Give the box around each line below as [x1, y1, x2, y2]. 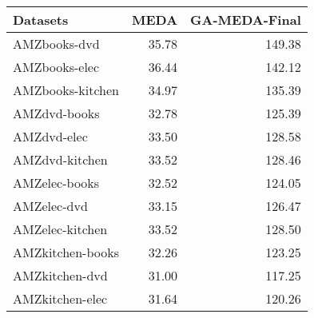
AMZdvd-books [13, 104, 100, 122]
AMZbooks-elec [13, 58, 100, 76]
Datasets [13, 10, 69, 29]
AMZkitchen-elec [13, 289, 108, 308]
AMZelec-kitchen [13, 220, 108, 238]
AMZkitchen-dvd [13, 266, 108, 284]
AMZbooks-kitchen [13, 81, 119, 99]
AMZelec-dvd [13, 197, 88, 215]
